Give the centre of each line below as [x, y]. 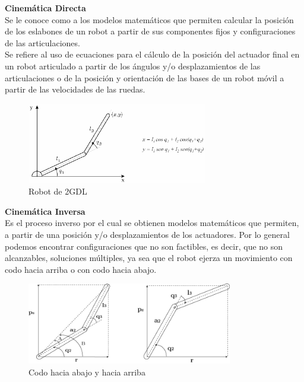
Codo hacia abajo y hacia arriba [87, 372]
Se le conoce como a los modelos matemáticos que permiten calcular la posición [149, 19]
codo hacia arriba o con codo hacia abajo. [81, 269]
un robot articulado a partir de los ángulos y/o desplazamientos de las [133, 66]
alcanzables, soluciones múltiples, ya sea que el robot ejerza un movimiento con [149, 258]
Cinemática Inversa [45, 211]
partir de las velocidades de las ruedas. [75, 89]
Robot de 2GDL [58, 191]
